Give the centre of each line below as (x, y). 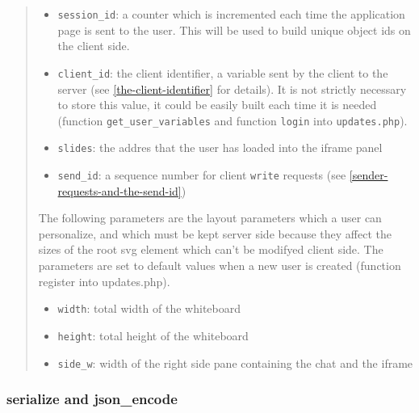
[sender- (369, 175)
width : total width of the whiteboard (149, 308)
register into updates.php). (104, 281)
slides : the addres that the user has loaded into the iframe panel (220, 147)
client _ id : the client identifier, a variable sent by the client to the (223, 72)
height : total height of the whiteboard (153, 335)
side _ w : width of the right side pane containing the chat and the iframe (235, 362)
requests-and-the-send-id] (119, 190)
